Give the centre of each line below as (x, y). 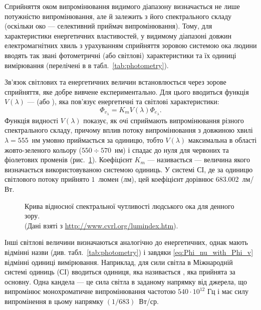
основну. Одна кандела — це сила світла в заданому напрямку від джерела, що (126, 281)
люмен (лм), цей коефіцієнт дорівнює (156, 179)
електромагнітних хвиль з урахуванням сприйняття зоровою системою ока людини (131, 45)
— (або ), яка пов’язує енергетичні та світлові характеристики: (123, 101)
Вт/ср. (149, 301)
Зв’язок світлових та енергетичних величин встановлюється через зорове (115, 82)
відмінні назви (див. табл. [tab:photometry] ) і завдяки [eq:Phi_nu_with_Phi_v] (129, 252)
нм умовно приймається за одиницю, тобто (97, 139)
